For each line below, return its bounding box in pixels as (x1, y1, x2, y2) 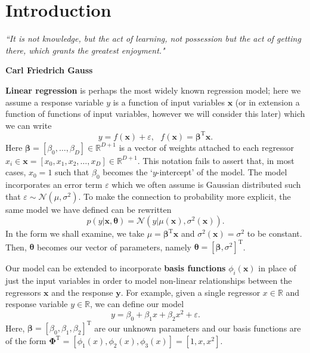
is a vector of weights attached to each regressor (119, 141, 294, 153)
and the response (51, 286, 113, 298)
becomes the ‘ (103, 166, 153, 178)
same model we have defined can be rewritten (5, 203, 172, 215)
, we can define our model (90, 298, 184, 310)
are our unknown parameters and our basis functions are (94, 321, 301, 334)
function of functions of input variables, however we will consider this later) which (5, 107, 305, 120)
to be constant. (247, 227, 302, 240)
